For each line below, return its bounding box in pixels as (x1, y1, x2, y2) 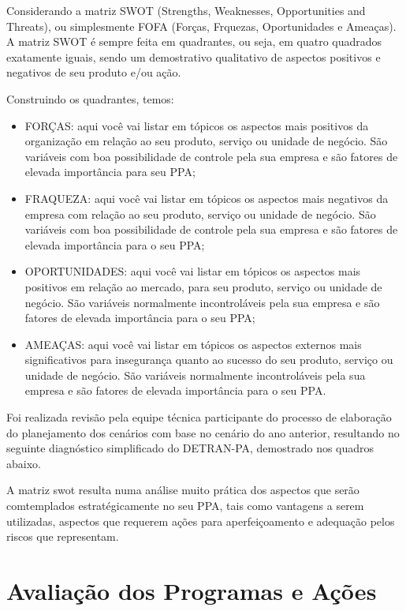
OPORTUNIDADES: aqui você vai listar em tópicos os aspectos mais (24, 263, 361, 279)
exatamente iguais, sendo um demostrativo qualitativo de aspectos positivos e (6, 48, 381, 65)
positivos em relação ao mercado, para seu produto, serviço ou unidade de (24, 278, 382, 294)
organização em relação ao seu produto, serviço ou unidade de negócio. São (24, 133, 388, 149)
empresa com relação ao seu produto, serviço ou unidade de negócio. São (24, 205, 376, 222)
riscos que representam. (6, 528, 119, 545)
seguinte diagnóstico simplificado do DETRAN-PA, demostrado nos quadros (6, 440, 374, 456)
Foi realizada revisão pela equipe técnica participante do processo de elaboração (6, 409, 392, 425)
